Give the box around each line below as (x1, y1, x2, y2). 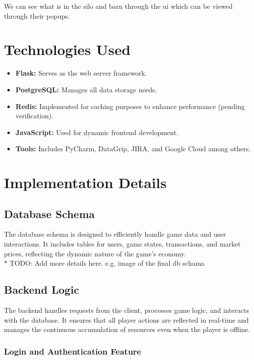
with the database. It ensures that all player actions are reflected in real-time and (4, 314, 249, 325)
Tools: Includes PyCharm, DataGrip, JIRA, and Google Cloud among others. (15, 143, 251, 154)
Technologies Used (4, 39, 131, 59)
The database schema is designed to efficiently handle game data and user (4, 229, 226, 239)
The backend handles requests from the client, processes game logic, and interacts (4, 305, 249, 315)
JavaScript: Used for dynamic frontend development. (15, 127, 178, 137)
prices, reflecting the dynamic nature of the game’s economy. (4, 248, 186, 258)
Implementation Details (4, 172, 167, 193)
